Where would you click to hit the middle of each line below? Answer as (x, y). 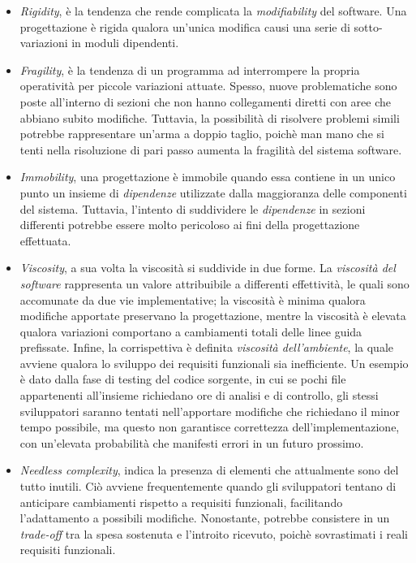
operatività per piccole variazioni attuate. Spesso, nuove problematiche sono (208, 86)
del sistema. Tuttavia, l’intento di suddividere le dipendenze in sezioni (193, 208)
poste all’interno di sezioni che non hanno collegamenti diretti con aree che (205, 101)
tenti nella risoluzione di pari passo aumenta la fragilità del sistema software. (211, 149)
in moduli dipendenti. (125, 43)
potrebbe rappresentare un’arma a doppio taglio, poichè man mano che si (202, 134)
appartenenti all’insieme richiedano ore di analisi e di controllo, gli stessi (199, 395)
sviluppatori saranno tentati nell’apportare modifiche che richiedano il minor (210, 411)
